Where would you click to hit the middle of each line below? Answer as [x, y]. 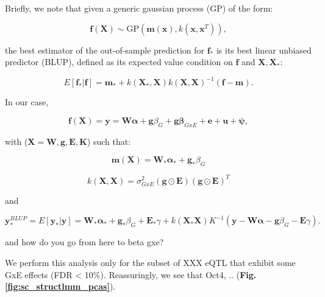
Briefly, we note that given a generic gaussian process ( [108, 8]
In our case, [27, 102]
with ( [16, 141]
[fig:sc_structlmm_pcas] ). [60, 286]
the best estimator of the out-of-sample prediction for [105, 50]
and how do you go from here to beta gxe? [84, 242]
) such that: [109, 141]
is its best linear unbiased [264, 50]
